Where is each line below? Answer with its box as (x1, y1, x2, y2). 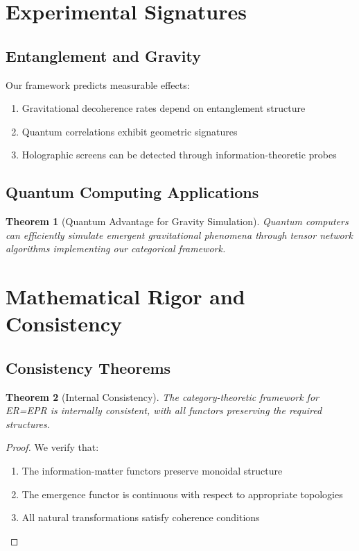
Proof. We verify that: (6, 440, 99, 454)
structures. (6, 416, 51, 431)
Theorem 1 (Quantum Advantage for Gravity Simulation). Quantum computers (6, 214, 349, 229)
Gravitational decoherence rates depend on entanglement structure (21, 101, 306, 115)
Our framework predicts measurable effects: (6, 77, 190, 92)
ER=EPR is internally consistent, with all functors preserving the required (6, 403, 322, 418)
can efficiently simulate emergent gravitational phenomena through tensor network (6, 227, 353, 242)
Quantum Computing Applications (6, 181, 259, 203)
